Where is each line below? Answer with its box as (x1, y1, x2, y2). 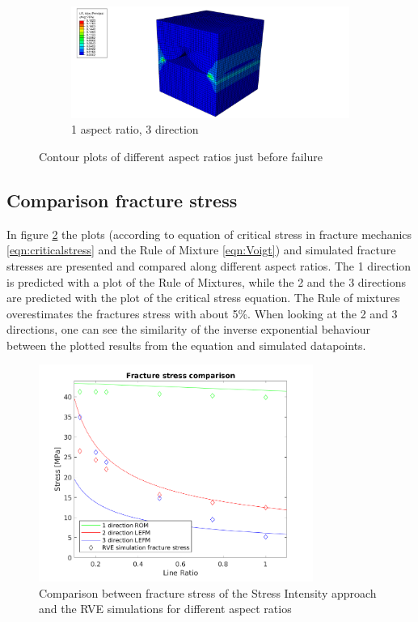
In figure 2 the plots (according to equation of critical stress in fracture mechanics (6, 225, 412, 242)
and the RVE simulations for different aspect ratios (39, 600, 292, 617)
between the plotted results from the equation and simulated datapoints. (6, 336, 366, 353)
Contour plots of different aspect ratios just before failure (39, 147, 323, 164)
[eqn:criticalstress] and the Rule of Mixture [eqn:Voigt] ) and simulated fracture (6, 241, 396, 258)
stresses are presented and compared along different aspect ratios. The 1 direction (6, 257, 412, 274)
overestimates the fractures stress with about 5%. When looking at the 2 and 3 (6, 305, 398, 322)
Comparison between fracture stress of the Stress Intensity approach (39, 584, 377, 601)
